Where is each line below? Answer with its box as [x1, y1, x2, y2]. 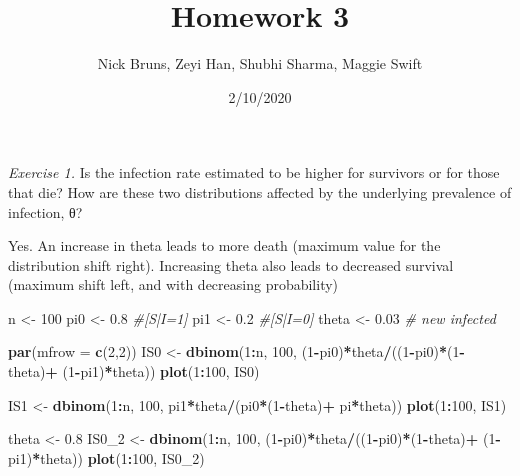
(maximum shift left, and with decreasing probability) [8, 274, 339, 295]
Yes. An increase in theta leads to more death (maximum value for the [8, 235, 441, 256]
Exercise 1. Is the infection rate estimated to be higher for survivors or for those [8, 162, 500, 183]
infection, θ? [8, 201, 83, 222]
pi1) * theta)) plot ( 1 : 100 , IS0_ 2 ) [8, 447, 205, 468]
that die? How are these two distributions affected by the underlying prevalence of [8, 181, 512, 202]
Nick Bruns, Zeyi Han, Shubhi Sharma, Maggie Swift [97, 53, 423, 74]
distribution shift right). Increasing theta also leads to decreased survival [8, 254, 454, 275]
